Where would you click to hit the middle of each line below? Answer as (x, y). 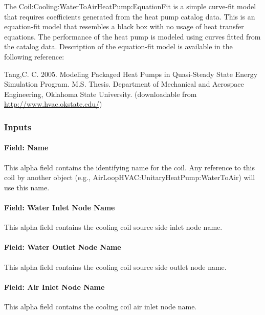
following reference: (34, 56)
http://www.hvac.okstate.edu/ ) (53, 104)
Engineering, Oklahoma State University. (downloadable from (101, 94)
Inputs (18, 126)
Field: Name (26, 147)
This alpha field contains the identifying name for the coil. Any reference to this (129, 167)
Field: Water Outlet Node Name (63, 247)
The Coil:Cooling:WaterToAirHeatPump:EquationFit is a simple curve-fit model (130, 6)
